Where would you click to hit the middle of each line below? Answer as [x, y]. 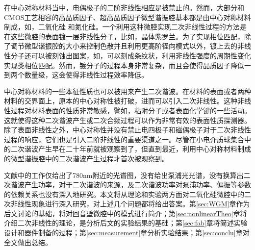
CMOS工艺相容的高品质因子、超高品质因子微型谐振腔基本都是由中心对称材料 [127, 17]
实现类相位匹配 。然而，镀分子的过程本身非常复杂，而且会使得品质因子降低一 [127, 65]
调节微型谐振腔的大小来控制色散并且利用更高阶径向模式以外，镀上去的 [124, 46]
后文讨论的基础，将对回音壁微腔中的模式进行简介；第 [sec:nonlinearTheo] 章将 [126, 213]
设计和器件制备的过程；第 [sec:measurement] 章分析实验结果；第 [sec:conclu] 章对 [127, 233]
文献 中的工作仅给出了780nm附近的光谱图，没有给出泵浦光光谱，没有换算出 [124, 175]
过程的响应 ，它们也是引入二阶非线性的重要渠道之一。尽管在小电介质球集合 [124, 139]
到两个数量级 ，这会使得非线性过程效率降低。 [76, 75]
